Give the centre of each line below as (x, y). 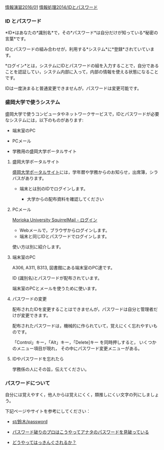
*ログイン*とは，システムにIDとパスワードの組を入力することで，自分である (82, 66)
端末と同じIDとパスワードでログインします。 (64, 236)
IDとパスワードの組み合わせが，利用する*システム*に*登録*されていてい (78, 49)
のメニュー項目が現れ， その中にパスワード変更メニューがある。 (77, 348)
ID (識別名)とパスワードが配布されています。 (57, 278)
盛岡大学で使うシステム (33, 102)
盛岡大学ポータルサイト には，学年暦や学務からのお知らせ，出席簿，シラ (85, 172)
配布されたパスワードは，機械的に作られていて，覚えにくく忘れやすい (82, 326)
